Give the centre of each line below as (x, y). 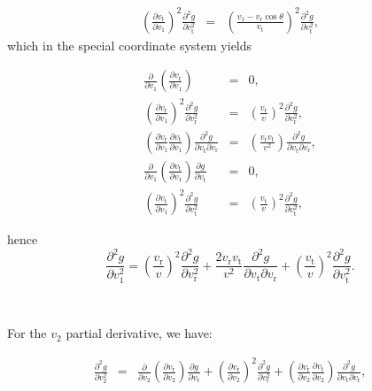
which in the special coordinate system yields (130, 45)
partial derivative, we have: (139, 333)
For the (27, 333)
